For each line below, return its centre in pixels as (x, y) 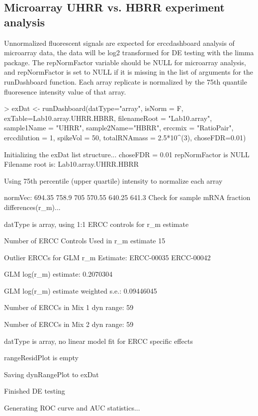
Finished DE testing (35, 391)
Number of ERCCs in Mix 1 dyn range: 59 (69, 307)
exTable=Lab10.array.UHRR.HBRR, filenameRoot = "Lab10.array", (108, 118)
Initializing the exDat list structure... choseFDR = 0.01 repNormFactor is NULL (127, 154)
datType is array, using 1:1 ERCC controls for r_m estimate (96, 224)
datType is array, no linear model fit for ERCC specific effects (98, 341)
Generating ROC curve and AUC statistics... (72, 408)
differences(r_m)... (32, 207)
